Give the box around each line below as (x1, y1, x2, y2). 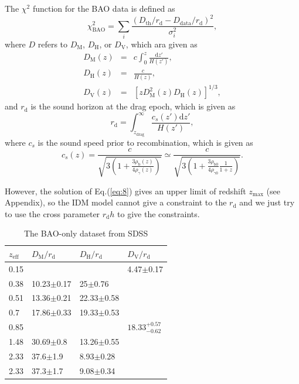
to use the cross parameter (5, 207, 100, 220)
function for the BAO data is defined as (32, 2, 175, 14)
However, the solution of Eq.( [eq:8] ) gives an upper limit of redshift (5, 184, 246, 197)
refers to (38, 37, 68, 50)
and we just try (239, 196, 295, 208)
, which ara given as (125, 37, 198, 50)
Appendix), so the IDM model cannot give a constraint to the (5, 196, 227, 208)
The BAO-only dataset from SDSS (23, 227, 148, 239)
